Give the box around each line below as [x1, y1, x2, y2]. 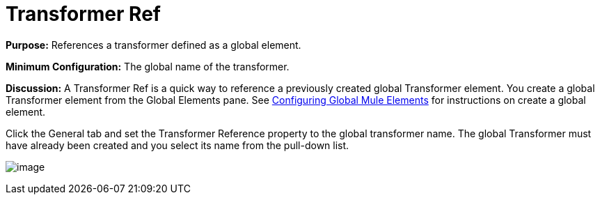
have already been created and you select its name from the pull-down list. [6, 139, 349, 151]
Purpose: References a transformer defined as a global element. [6, 38, 301, 51]
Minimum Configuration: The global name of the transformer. [6, 60, 290, 72]
